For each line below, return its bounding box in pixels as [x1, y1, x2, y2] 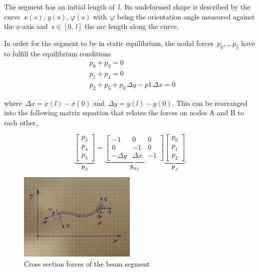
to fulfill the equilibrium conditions [4, 48, 111, 58]
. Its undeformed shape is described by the [120, 1, 251, 11]
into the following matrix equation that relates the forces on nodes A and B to [4, 107, 244, 118]
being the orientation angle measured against [117, 11, 255, 21]
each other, [4, 117, 38, 127]
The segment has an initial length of [4, 1, 115, 11]
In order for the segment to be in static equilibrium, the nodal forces [4, 37, 214, 48]
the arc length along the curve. [84, 21, 179, 31]
